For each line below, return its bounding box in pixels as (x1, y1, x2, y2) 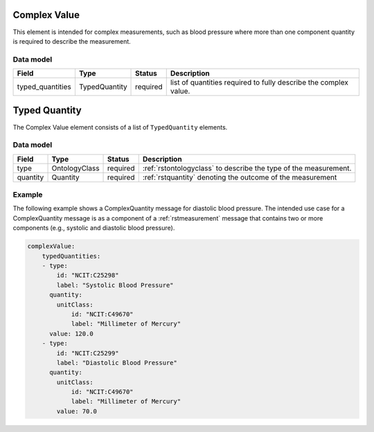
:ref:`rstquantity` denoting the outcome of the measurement (142, 172, 337, 182)
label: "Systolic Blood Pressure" (56, 281, 174, 289)
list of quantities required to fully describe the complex (170, 78, 349, 87)
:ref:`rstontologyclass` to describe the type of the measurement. (142, 163, 352, 173)
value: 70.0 (56, 407, 97, 415)
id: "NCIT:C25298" (56, 271, 119, 279)
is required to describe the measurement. (12, 37, 131, 45)
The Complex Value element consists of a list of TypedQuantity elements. (12, 123, 228, 131)
